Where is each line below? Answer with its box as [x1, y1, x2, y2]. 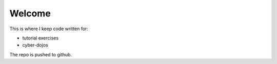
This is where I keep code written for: [9, 26, 88, 32]
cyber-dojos [22, 42, 48, 48]
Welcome [9, 8, 51, 19]
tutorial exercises [22, 35, 59, 41]
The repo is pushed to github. [9, 51, 72, 57]
